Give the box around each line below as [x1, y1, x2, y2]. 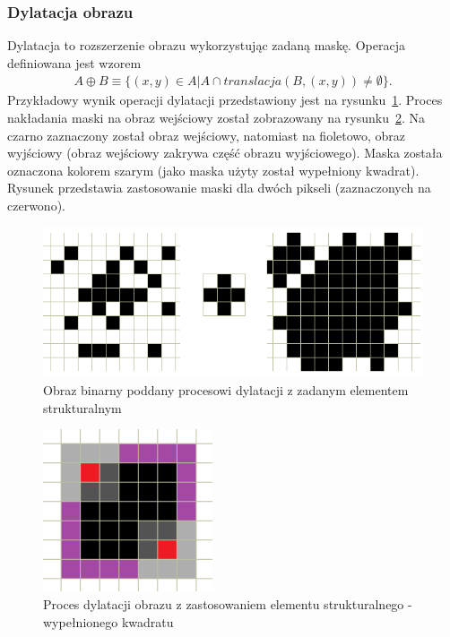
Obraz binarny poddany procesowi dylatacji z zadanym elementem [43, 381, 409, 400]
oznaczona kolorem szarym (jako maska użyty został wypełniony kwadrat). [7, 160, 420, 179]
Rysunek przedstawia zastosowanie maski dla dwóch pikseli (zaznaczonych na [7, 178, 431, 197]
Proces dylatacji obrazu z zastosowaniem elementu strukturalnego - [43, 595, 412, 613]
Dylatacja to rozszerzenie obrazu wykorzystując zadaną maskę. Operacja [7, 36, 405, 55]
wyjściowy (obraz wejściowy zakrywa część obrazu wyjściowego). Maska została [7, 143, 443, 162]
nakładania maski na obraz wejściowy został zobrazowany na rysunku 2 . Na [7, 108, 425, 127]
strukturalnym [43, 398, 122, 417]
